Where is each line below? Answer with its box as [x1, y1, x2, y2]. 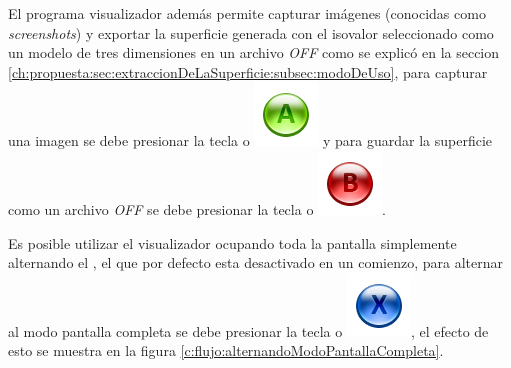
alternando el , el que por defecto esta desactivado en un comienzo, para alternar [8, 252, 503, 273]
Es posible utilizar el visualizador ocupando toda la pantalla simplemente [8, 232, 457, 253]
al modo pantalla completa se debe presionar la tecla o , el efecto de [8, 320, 489, 341]
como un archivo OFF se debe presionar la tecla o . [8, 198, 386, 219]
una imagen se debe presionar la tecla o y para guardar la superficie [8, 130, 493, 151]
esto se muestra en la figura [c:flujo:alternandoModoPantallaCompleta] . [8, 340, 444, 361]
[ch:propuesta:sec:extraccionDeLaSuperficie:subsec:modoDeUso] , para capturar [8, 61, 488, 82]
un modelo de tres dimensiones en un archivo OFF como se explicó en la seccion [8, 42, 500, 63]
